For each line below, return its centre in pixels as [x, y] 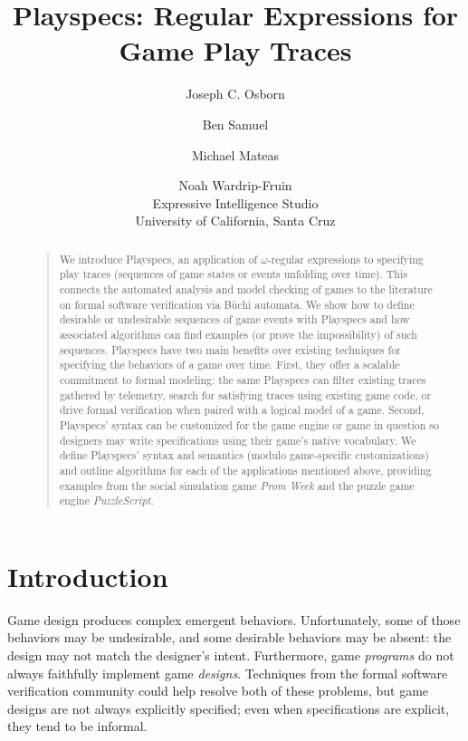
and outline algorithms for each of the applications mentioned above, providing [245, 470]
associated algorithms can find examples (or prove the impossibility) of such [238, 334]
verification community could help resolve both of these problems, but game [218, 691]
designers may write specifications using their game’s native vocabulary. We [238, 440]
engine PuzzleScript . [106, 500]
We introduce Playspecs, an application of [158, 259]
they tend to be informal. [77, 726]
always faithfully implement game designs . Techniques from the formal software [228, 673]
